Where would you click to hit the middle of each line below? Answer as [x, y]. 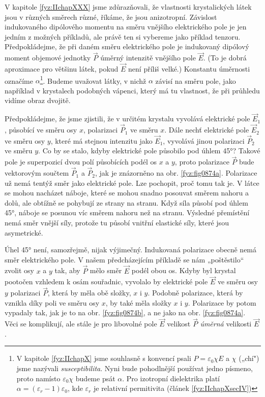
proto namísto [38, 378]
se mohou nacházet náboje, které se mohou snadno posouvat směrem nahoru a [127, 193]
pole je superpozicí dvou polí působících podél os [81, 162]
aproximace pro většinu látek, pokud [62, 69]
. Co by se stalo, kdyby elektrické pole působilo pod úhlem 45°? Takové [149, 151]
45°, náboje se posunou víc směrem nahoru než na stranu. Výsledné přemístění [127, 212]
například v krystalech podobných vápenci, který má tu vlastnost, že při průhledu [132, 90]
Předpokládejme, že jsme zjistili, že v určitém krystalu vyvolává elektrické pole [127, 119]
